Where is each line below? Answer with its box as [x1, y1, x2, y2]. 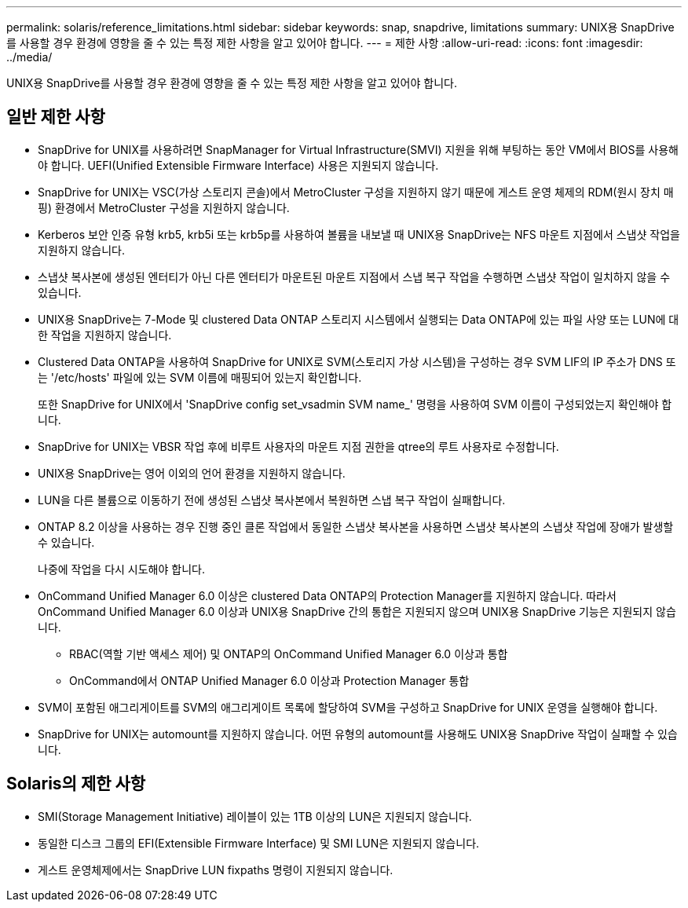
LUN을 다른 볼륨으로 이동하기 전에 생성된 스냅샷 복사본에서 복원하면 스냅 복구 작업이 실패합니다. [38, 492, 506, 507]
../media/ [6, 50, 53, 64]
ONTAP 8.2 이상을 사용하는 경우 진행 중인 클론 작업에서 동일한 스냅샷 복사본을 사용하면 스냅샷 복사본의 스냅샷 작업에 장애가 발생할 [38, 519, 674, 533]
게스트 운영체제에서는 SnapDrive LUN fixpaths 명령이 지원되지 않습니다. [38, 862, 393, 877]
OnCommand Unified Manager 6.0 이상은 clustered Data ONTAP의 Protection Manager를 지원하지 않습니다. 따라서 [38, 588, 617, 602]
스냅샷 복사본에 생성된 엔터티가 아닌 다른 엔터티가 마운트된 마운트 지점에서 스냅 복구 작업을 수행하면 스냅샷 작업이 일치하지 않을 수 [38, 269, 671, 284]
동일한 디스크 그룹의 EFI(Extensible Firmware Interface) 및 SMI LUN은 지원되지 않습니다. [38, 836, 480, 850]
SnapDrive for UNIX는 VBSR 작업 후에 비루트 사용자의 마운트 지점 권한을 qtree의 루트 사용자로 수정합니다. [38, 439, 559, 453]
